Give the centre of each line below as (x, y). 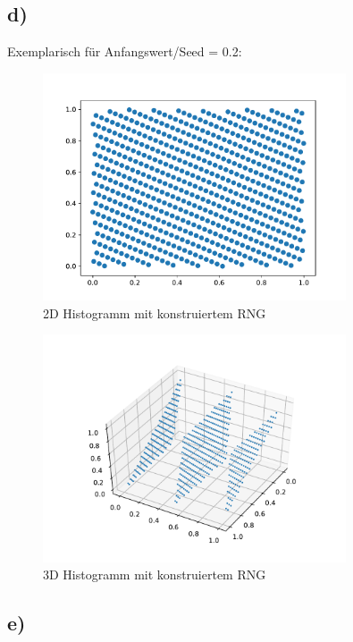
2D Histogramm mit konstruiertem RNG (155, 313)
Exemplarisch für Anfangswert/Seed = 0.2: (125, 51)
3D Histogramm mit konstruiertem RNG (155, 574)
